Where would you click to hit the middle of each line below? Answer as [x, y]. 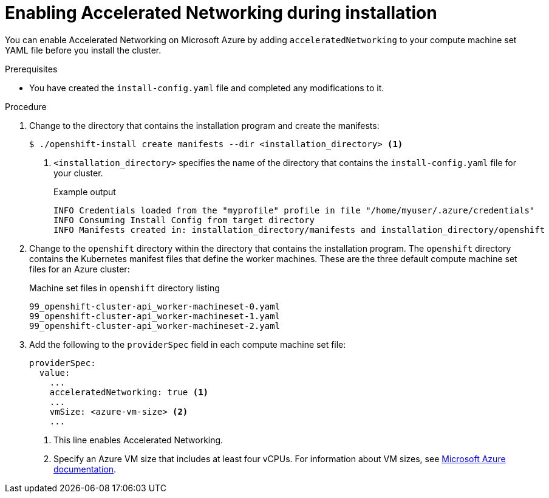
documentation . [85, 469]
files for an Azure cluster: [80, 269]
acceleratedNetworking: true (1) [129, 392]
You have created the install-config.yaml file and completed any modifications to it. [207, 88]
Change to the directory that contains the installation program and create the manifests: [204, 125]
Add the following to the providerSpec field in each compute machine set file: [188, 344]
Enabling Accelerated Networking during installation [221, 13]
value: [55, 372]
